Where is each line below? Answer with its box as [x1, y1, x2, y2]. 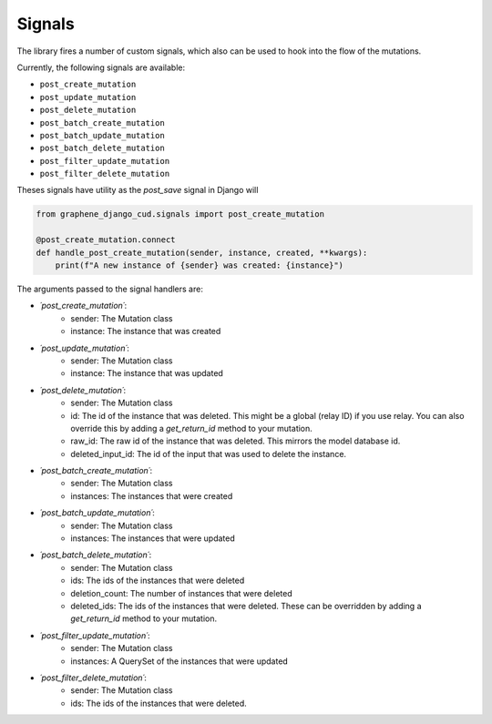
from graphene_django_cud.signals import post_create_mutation [36, 209, 325, 219]
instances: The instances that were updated [70, 533, 236, 544]
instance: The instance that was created [70, 326, 221, 337]
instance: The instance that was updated [70, 368, 223, 379]
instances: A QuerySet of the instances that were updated [70, 656, 289, 667]
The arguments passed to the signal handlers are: [16, 283, 204, 294]
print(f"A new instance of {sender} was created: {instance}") [55, 260, 344, 270]
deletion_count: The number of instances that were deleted [70, 587, 293, 598]
